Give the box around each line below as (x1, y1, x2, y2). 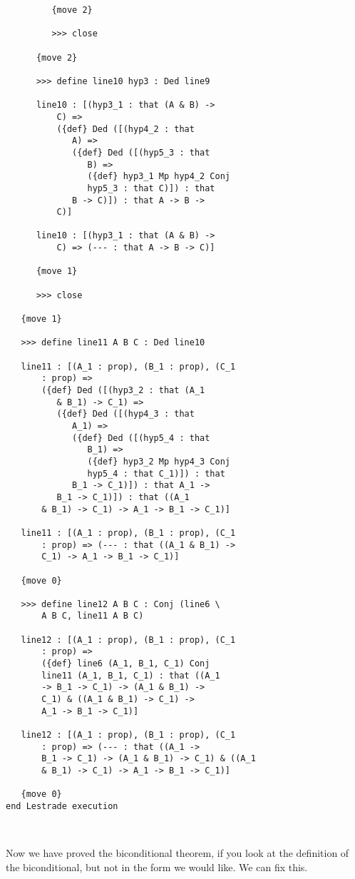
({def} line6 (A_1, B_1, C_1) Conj (41, 659, 210, 669)
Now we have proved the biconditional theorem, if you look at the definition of (6, 845, 349, 860)
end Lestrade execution (6, 801, 118, 811)
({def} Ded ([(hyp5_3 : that (72, 147, 210, 158)
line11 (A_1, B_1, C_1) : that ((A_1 (41, 670, 220, 681)
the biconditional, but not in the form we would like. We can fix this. (6, 859, 308, 874)
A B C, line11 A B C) (41, 611, 144, 621)
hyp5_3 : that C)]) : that (87, 183, 215, 193)
